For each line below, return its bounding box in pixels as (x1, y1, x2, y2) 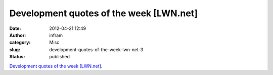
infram (49, 32, 63, 38)
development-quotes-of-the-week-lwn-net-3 (49, 46, 144, 53)
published (49, 54, 70, 60)
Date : (9, 25, 21, 31)
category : (9, 40, 31, 46)
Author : (9, 32, 26, 38)
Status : (9, 54, 25, 60)
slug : (9, 46, 20, 53)
